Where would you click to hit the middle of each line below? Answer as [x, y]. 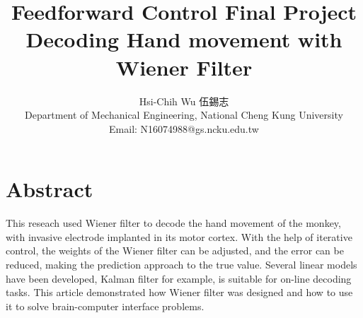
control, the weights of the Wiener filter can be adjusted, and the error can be [175, 251]
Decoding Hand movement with [184, 39]
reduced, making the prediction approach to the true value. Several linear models [181, 264]
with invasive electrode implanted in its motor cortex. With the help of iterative [179, 236]
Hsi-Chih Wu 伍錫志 [184, 101]
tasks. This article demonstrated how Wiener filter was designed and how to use [179, 292]
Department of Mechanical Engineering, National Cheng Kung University [184, 115]
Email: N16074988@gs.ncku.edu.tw [184, 128]
